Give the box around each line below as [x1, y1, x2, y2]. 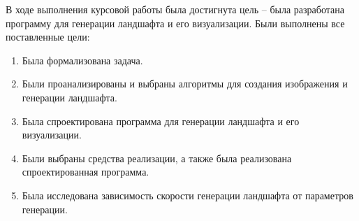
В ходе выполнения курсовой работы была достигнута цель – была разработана [6, 2, 344, 16]
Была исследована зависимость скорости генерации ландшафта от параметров [22, 187, 353, 202]
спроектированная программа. [22, 164, 149, 179]
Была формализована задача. [22, 52, 143, 67]
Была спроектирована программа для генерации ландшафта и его [22, 113, 300, 128]
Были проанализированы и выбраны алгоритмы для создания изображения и [22, 76, 348, 91]
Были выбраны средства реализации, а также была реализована [22, 150, 292, 165]
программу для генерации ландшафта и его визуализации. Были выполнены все [6, 15, 345, 30]
